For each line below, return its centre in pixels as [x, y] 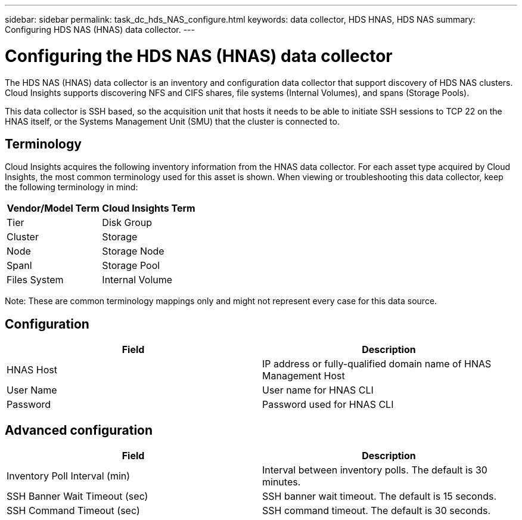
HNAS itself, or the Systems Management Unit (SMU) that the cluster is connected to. [172, 121]
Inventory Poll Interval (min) [69, 476]
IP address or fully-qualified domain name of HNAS [377, 364]
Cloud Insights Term [149, 208]
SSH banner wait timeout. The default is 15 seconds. [379, 496]
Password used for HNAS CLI [328, 405]
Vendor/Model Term [53, 208]
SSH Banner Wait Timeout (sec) [77, 496]
